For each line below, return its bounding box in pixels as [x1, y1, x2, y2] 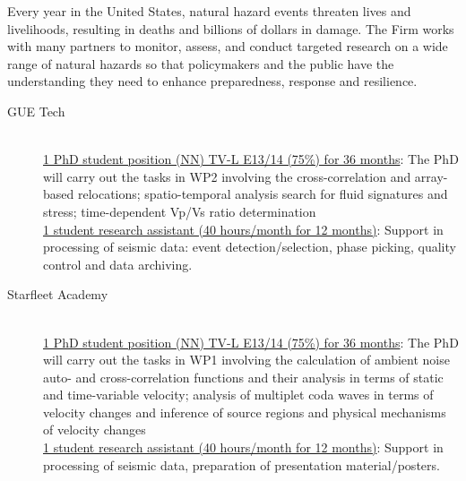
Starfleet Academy [7, 285, 108, 304]
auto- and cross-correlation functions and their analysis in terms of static [43, 367, 444, 386]
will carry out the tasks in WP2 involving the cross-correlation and [43, 167, 411, 185]
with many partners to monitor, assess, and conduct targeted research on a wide [7, 37, 448, 56]
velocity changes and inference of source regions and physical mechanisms [43, 402, 446, 421]
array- [414, 167, 448, 185]
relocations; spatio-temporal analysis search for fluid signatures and [77, 185, 448, 203]
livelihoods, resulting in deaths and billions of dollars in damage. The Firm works [7, 19, 454, 38]
